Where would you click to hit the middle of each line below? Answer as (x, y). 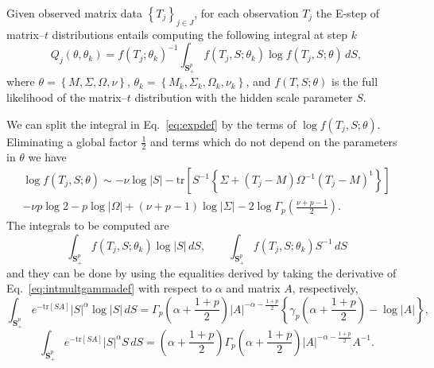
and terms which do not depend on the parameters (274, 141)
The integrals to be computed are (88, 225)
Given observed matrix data (74, 13)
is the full (355, 81)
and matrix (253, 288)
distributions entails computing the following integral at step (200, 34)
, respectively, (325, 288)
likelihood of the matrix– (67, 97)
